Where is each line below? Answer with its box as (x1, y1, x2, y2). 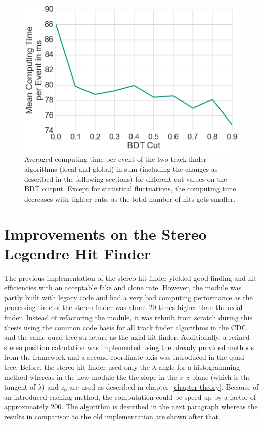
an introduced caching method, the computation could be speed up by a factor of (4, 391, 256, 402)
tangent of (4, 381, 36, 392)
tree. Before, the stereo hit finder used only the (4, 361, 150, 372)
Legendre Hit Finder (4, 243, 151, 263)
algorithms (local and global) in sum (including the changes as (24, 163, 218, 174)
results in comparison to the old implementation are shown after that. (4, 411, 221, 421)
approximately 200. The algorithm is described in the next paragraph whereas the (4, 401, 258, 412)
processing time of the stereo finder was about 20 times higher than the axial (4, 302, 243, 313)
